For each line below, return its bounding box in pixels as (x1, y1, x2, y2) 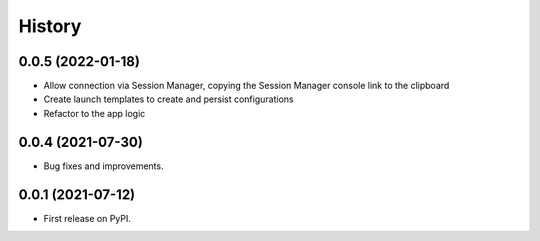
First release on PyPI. (43, 212, 132, 224)
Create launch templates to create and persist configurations (43, 93, 294, 105)
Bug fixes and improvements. (43, 160, 164, 172)
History (18, 15, 82, 37)
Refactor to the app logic (43, 107, 146, 119)
